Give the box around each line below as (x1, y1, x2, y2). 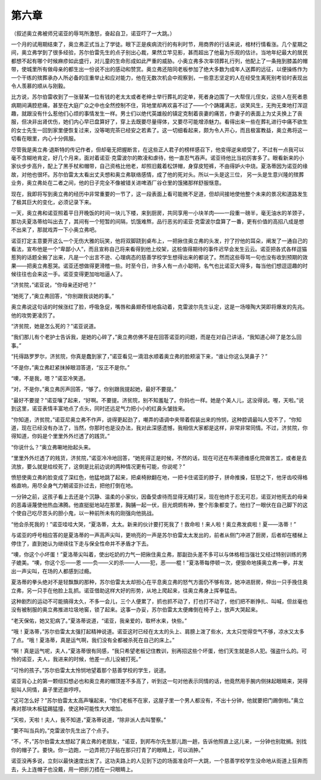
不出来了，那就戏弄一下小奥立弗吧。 (11, 226, 100, 234)
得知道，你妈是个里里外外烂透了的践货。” (11, 433, 110, 440)
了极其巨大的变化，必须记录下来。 (11, 198, 95, 206)
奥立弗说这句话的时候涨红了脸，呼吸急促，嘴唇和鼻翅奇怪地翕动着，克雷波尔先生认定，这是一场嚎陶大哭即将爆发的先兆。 (11, 303, 308, 310)
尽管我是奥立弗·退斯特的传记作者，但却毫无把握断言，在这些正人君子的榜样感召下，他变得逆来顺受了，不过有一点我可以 (11, 146, 304, 153)
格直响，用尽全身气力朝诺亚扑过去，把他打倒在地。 (11, 482, 136, 489)
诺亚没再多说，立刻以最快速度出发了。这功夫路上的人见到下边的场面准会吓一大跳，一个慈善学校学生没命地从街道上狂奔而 (11, 757, 308, 765)
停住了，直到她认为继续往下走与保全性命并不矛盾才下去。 (11, 540, 152, 547)
